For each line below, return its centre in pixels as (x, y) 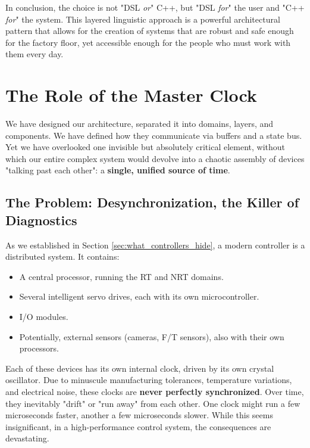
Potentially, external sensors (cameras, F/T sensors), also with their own (152, 336)
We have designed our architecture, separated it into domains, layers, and (140, 124)
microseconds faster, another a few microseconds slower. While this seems (139, 415)
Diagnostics (41, 220)
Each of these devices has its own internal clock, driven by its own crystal (140, 368)
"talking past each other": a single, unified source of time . (118, 170)
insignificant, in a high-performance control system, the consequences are (138, 426)
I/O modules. (44, 317)
